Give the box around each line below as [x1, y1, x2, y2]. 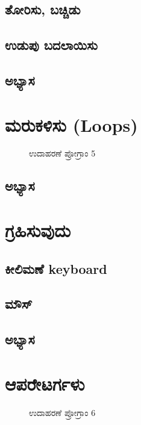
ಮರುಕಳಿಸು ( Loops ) [5, 112, 138, 137]
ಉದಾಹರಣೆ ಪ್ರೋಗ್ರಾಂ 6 [29, 406, 96, 418]
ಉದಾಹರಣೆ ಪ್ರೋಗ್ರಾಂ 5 [29, 147, 96, 160]
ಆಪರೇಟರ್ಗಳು [5, 371, 85, 396]
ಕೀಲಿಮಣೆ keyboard [5, 259, 107, 278]
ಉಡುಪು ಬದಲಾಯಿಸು [5, 36, 98, 54]
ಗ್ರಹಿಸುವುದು [5, 218, 71, 243]
